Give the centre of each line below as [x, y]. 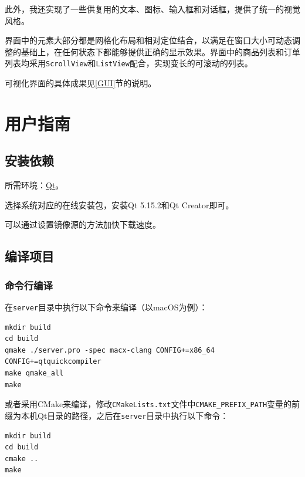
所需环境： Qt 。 [34, 185]
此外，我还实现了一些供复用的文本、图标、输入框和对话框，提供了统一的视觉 [152, 9]
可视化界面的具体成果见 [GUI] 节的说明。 [81, 83]
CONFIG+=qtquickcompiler [53, 362]
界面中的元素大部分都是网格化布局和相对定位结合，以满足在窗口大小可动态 [148, 40]
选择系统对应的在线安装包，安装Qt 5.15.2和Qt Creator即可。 [119, 204]
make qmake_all [34, 373]
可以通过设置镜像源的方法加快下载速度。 [83, 224]
